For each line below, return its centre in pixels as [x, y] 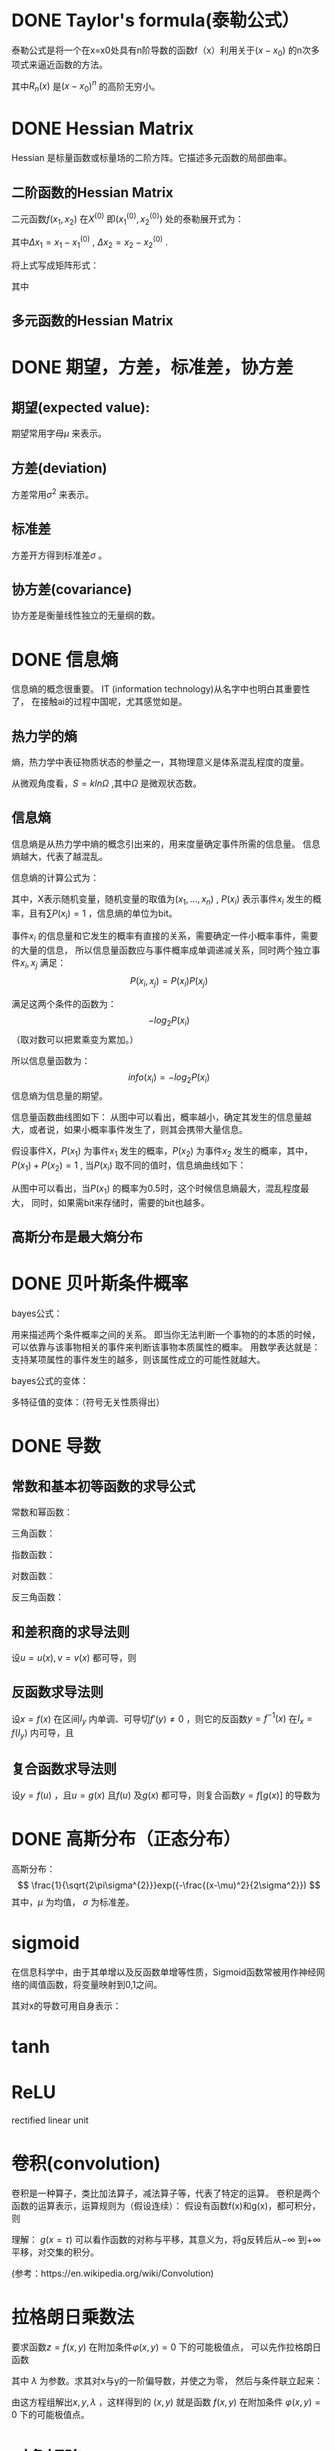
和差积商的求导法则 [70, 1631]
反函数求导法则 [57, 1692]
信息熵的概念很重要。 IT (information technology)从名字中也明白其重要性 [161, 689]
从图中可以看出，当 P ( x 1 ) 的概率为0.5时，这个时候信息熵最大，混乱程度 [156, 1189]
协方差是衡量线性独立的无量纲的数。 [86, 615]
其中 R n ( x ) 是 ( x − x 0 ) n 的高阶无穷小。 [86, 86]
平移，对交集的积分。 [55, 2252]
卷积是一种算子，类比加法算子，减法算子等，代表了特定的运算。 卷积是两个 [166, 2193]
